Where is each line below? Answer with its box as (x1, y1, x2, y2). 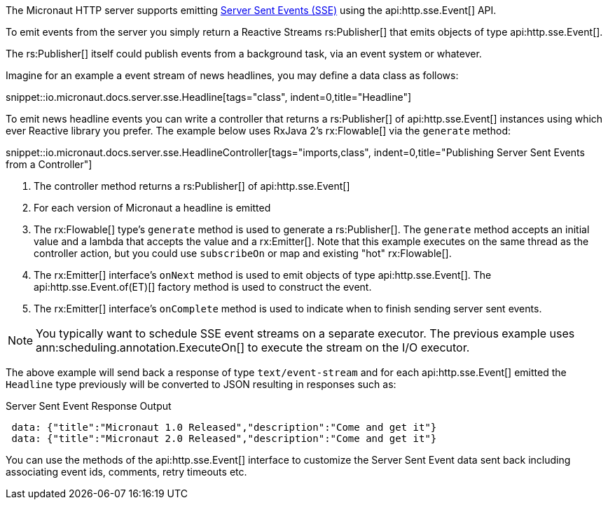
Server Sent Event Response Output (6, 400, 172, 412)
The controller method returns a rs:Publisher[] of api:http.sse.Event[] (34, 180, 350, 192)
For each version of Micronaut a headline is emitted (34, 202, 271, 214)
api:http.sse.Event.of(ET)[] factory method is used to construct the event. (34, 281, 372, 293)
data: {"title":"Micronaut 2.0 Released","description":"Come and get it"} (11, 433, 437, 444)
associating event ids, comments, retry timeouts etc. (6, 466, 247, 478)
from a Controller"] (6, 158, 92, 170)
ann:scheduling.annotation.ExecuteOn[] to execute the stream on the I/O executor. (36, 340, 470, 354)
